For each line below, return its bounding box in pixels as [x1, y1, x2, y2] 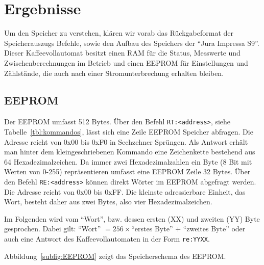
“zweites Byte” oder [183, 223, 246, 234]
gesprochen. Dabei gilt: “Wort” [4, 223, 101, 234]
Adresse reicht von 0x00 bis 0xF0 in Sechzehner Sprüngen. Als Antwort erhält [4, 136, 248, 147]
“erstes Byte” [131, 223, 173, 234]
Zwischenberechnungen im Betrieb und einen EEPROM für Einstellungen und [4, 57, 248, 68]
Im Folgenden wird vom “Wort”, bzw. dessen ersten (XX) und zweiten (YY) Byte [4, 213, 260, 224]
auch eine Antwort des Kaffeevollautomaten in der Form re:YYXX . [4, 233, 210, 244]
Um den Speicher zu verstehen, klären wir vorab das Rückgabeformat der [4, 28, 234, 38]
